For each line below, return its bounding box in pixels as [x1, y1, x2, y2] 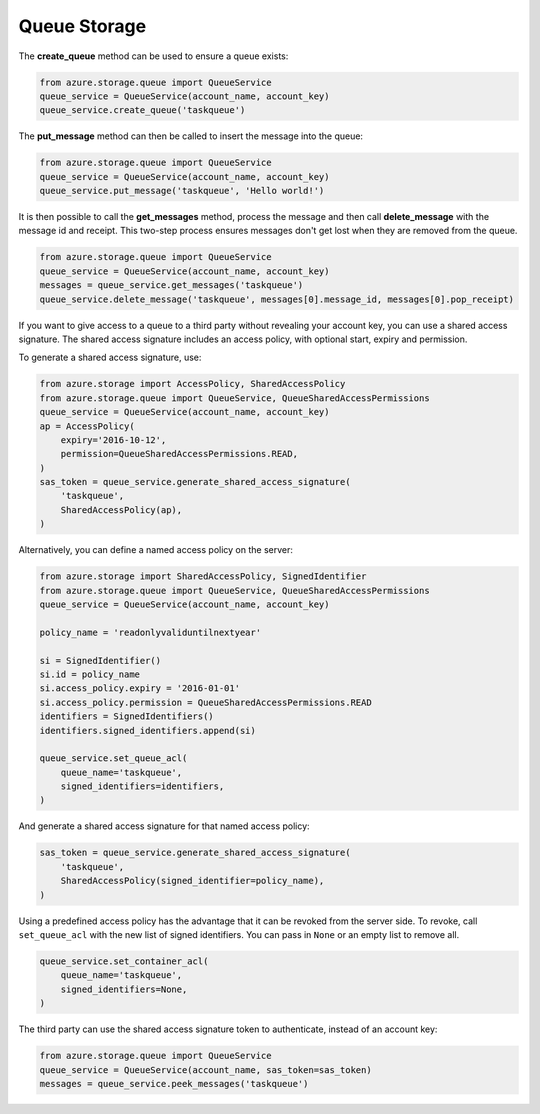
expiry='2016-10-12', [60, 434, 167, 445]
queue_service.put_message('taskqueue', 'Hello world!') [39, 185, 325, 197]
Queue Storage [18, 15, 147, 37]
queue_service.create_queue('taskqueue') [39, 105, 246, 116]
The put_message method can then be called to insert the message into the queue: [18, 130, 364, 142]
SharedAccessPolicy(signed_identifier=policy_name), [60, 875, 325, 887]
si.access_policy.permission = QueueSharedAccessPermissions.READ [39, 696, 372, 708]
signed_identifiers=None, [60, 983, 188, 995]
